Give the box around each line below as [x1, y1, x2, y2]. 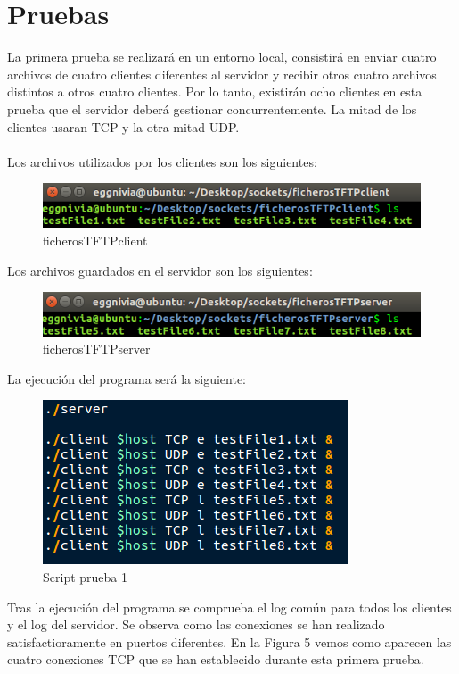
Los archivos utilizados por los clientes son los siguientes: [7, 152, 317, 171]
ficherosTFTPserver [43, 339, 151, 358]
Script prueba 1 [43, 567, 127, 586]
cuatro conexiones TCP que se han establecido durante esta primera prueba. [7, 650, 424, 669]
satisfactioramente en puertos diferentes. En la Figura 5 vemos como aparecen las [7, 632, 452, 651]
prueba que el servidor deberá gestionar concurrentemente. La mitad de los [7, 99, 417, 118]
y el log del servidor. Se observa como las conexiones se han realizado [7, 615, 385, 634]
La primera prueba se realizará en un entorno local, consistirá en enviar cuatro [7, 47, 437, 66]
